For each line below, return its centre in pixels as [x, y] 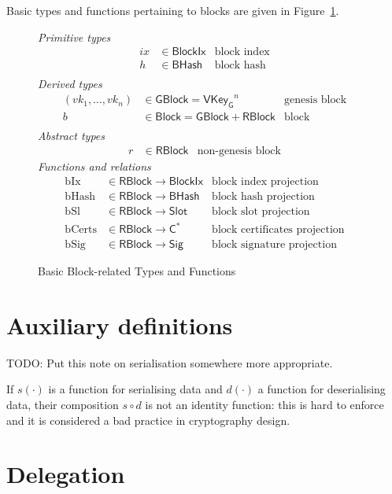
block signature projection [274, 245]
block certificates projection [278, 230]
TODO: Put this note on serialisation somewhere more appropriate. [170, 362]
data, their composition [63, 405]
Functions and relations [94, 166]
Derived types [70, 84]
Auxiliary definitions [120, 324]
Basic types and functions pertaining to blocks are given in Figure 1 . [173, 10]
